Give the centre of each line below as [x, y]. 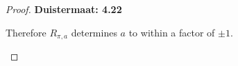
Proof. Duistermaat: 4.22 [64, 9]
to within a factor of [172, 32]
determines [94, 32]
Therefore [26, 32]
